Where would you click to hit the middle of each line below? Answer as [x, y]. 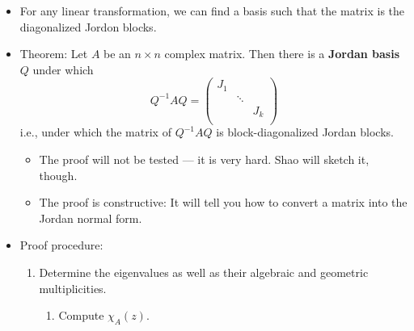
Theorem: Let [54, 54]
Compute [81, 315]
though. [58, 175]
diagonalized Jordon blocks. [88, 26]
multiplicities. [73, 288]
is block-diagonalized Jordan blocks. [305, 132]
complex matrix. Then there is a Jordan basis [282, 54]
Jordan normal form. [91, 218]
